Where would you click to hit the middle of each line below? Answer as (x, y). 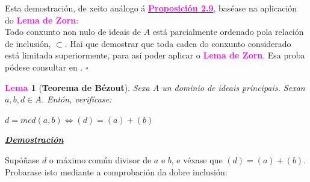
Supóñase (22, 159)
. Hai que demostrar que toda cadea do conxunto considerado (178, 43)
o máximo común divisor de (100, 159)
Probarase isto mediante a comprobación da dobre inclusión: (116, 171)
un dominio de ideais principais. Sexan (234, 87)
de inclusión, (28, 43)
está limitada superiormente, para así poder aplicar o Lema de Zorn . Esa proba (155, 55)
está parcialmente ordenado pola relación (228, 32)
